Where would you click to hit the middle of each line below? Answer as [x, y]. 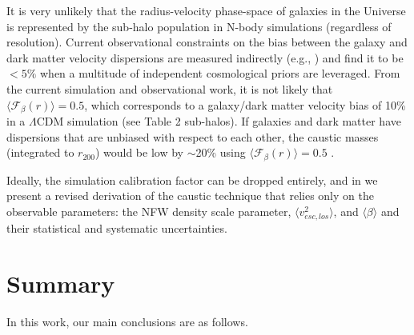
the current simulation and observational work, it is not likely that [170, 88]
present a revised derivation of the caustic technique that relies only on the [190, 195]
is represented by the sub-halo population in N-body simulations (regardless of [199, 26]
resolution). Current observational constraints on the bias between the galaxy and [207, 42]
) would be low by [139, 152]
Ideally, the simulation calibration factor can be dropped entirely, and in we [192, 179]
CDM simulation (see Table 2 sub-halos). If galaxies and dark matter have [219, 121]
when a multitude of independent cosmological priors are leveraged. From [220, 73]
